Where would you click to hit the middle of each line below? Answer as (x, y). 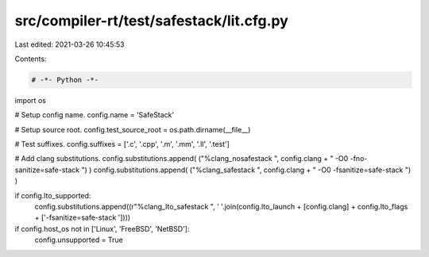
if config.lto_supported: (53, 195)
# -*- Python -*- (65, 80)
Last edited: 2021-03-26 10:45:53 (70, 44)
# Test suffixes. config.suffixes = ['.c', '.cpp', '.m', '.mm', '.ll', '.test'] (122, 144)
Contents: (31, 59)
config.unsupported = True (79, 240)
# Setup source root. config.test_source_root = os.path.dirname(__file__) (133, 129)
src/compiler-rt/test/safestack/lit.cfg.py (152, 21)
